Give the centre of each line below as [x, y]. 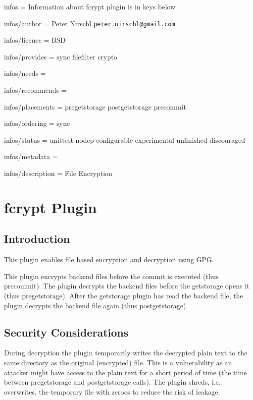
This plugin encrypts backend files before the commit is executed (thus [111, 276]
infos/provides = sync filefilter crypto [61, 56]
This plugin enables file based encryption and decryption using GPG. [109, 259]
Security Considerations [66, 332]
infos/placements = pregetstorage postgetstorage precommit [95, 106]
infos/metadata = [31, 156]
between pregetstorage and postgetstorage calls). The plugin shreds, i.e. [112, 382]
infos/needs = [25, 73]
